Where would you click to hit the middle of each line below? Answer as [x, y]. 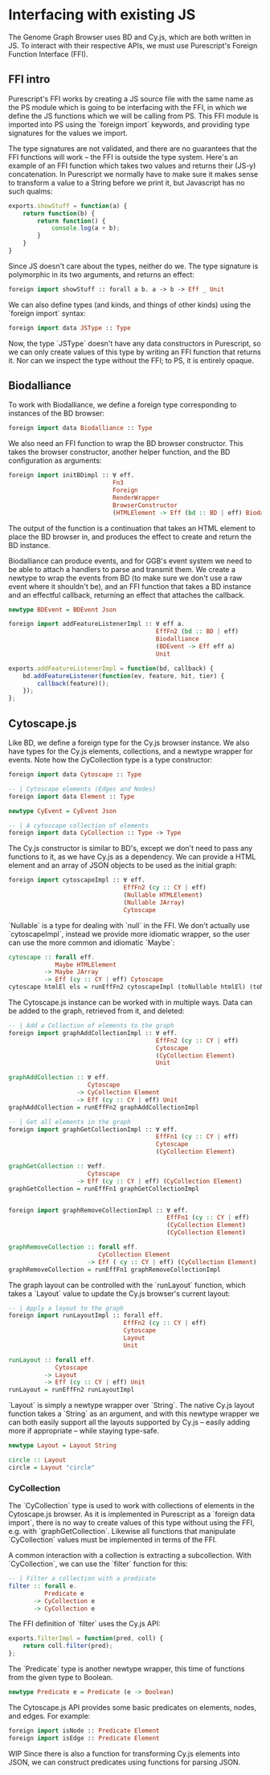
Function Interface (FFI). [48, 54]
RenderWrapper [136, 497]
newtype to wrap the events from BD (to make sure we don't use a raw [125, 578]
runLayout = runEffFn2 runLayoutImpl [72, 1390]
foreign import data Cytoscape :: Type [75, 775]
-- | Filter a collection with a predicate [82, 1579]
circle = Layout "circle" [51, 1467]
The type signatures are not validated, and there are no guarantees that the [133, 148]
